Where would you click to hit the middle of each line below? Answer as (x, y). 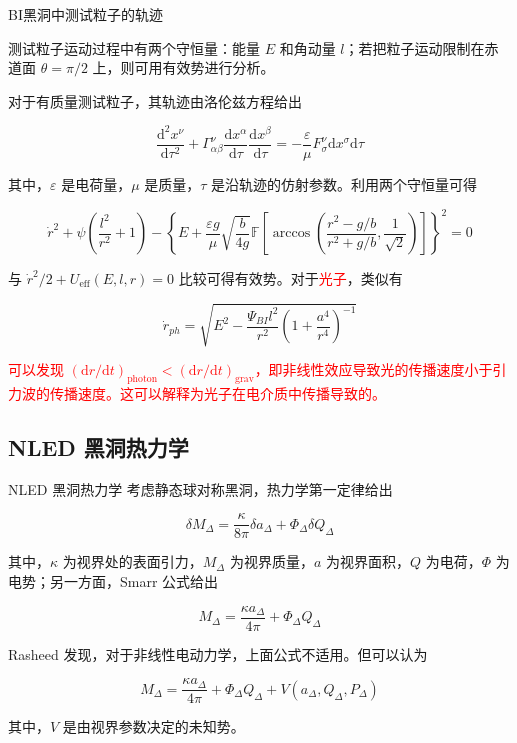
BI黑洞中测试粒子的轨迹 (85, 14)
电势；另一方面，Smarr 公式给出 (113, 581)
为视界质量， (271, 561)
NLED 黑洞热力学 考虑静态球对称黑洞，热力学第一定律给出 (200, 488)
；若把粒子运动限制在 (414, 47)
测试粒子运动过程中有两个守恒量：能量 (134, 47)
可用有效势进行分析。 (204, 67)
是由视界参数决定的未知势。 (153, 726)
